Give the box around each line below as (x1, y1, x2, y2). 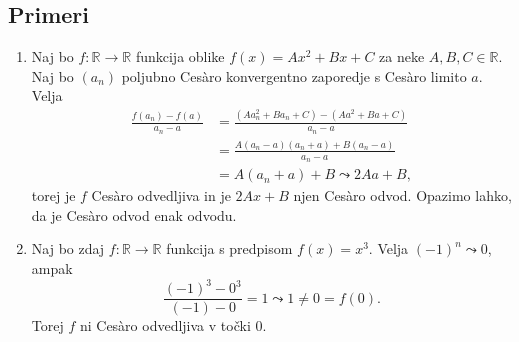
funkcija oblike (135, 46, 225, 67)
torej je (31, 185, 76, 206)
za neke (379, 46, 425, 67)
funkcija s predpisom (166, 238, 293, 259)
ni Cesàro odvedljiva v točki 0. (79, 315, 267, 336)
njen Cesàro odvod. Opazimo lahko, (293, 185, 512, 206)
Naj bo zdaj (31, 238, 105, 259)
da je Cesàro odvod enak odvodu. (31, 204, 237, 225)
